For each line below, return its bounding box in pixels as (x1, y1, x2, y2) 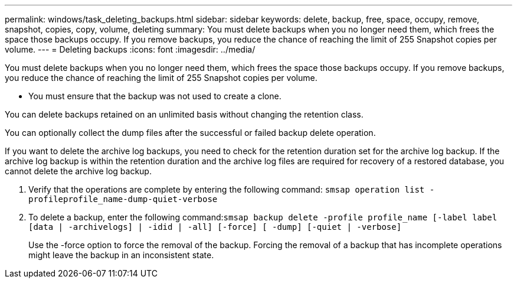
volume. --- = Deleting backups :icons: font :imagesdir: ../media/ (5, 44, 256, 54)
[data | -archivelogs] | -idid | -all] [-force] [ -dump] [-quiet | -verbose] (28, 222, 402, 232)
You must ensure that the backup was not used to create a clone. (28, 91, 282, 101)
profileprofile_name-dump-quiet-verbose (28, 194, 218, 204)
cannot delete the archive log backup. (5, 166, 152, 176)
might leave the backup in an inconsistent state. (28, 250, 214, 260)
